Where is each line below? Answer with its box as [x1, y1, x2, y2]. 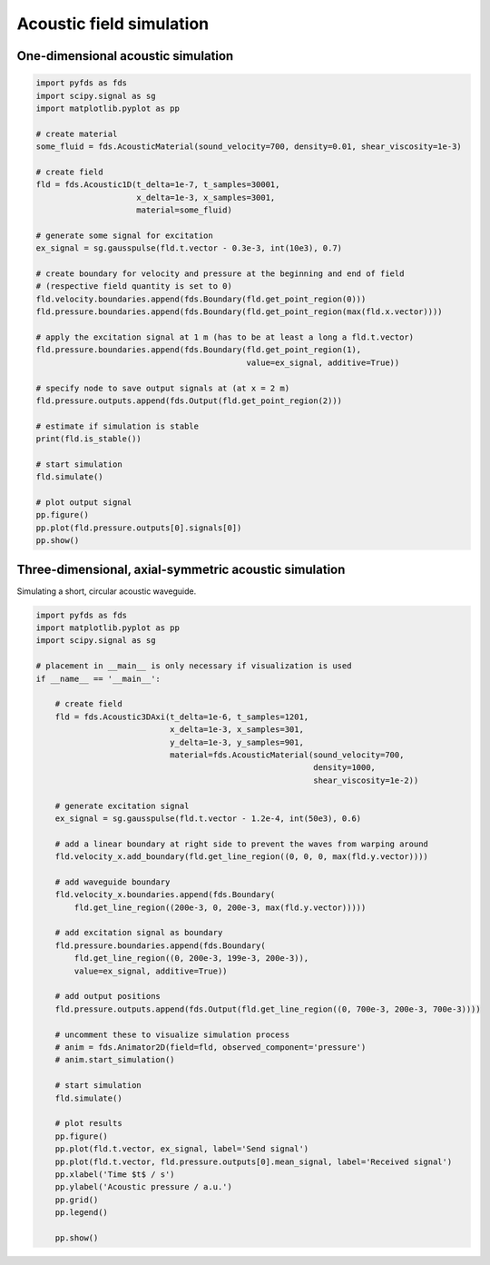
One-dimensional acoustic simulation [16, 48, 234, 64]
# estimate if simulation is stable [35, 420, 200, 431]
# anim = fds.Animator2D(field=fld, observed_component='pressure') [54, 1042, 367, 1053]
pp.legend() [54, 1208, 109, 1218]
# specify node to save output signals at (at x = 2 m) [35, 382, 290, 393]
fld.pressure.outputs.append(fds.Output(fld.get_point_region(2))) [35, 395, 343, 406]
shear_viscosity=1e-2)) [313, 775, 419, 786]
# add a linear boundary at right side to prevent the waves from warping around [54, 838, 428, 849]
